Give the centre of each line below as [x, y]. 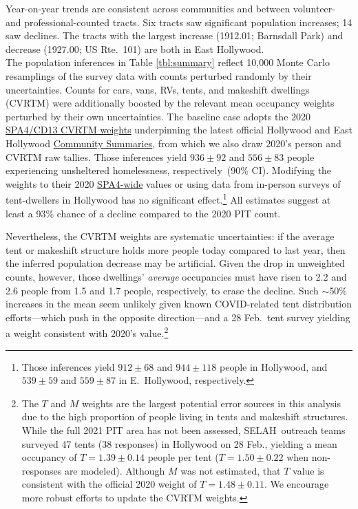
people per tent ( [183, 457]
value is [308, 470]
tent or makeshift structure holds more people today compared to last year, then [176, 249]
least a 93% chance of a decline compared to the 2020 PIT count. [143, 213]
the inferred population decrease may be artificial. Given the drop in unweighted [175, 263]
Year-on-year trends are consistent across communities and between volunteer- [170, 8]
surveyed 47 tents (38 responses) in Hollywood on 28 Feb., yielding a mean [179, 443]
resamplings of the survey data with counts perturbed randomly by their [159, 75]
